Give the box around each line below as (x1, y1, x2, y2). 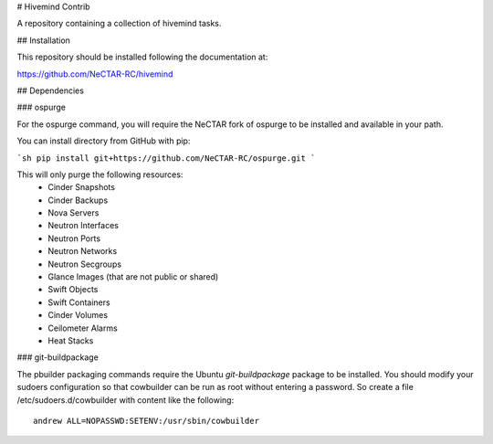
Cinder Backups (47, 195, 109, 206)
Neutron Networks (47, 246, 118, 257)
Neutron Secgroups (47, 259, 122, 270)
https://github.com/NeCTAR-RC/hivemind (16, 69, 173, 79)
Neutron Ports (47, 233, 100, 244)
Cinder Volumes (47, 310, 109, 321)
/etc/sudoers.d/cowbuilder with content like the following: (16, 394, 235, 406)
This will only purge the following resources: (16, 169, 184, 180)
